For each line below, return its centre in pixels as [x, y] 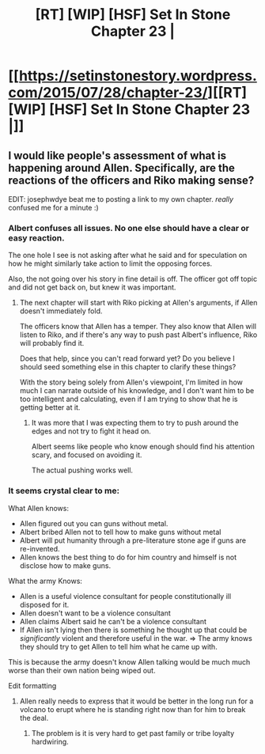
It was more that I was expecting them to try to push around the [135, 423]
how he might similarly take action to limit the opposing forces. [110, 263]
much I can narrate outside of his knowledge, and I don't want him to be [137, 391]
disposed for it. [44, 604]
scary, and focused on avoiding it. [87, 455]
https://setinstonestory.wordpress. [138, 76]
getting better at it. [50, 407]
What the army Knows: [45, 581]
